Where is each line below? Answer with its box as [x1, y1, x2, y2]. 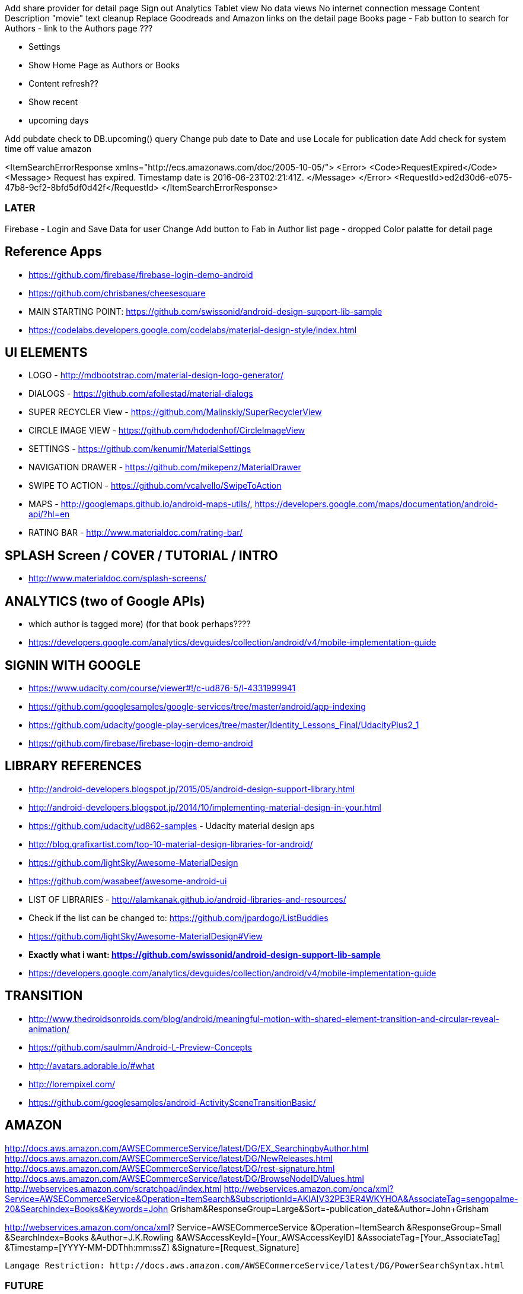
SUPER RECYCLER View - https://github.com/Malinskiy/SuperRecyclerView [28, 407, 322, 417]
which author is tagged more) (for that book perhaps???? [28, 619, 251, 629]
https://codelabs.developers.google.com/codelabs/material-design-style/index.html [28, 324, 357, 335]
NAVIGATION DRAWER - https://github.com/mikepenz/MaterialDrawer [28, 462, 301, 473]
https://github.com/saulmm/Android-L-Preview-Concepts [28, 1042, 252, 1052]
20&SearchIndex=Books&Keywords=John [5, 1203, 168, 1214]
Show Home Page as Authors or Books [28, 60, 180, 70]
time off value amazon [5, 144, 92, 154]
